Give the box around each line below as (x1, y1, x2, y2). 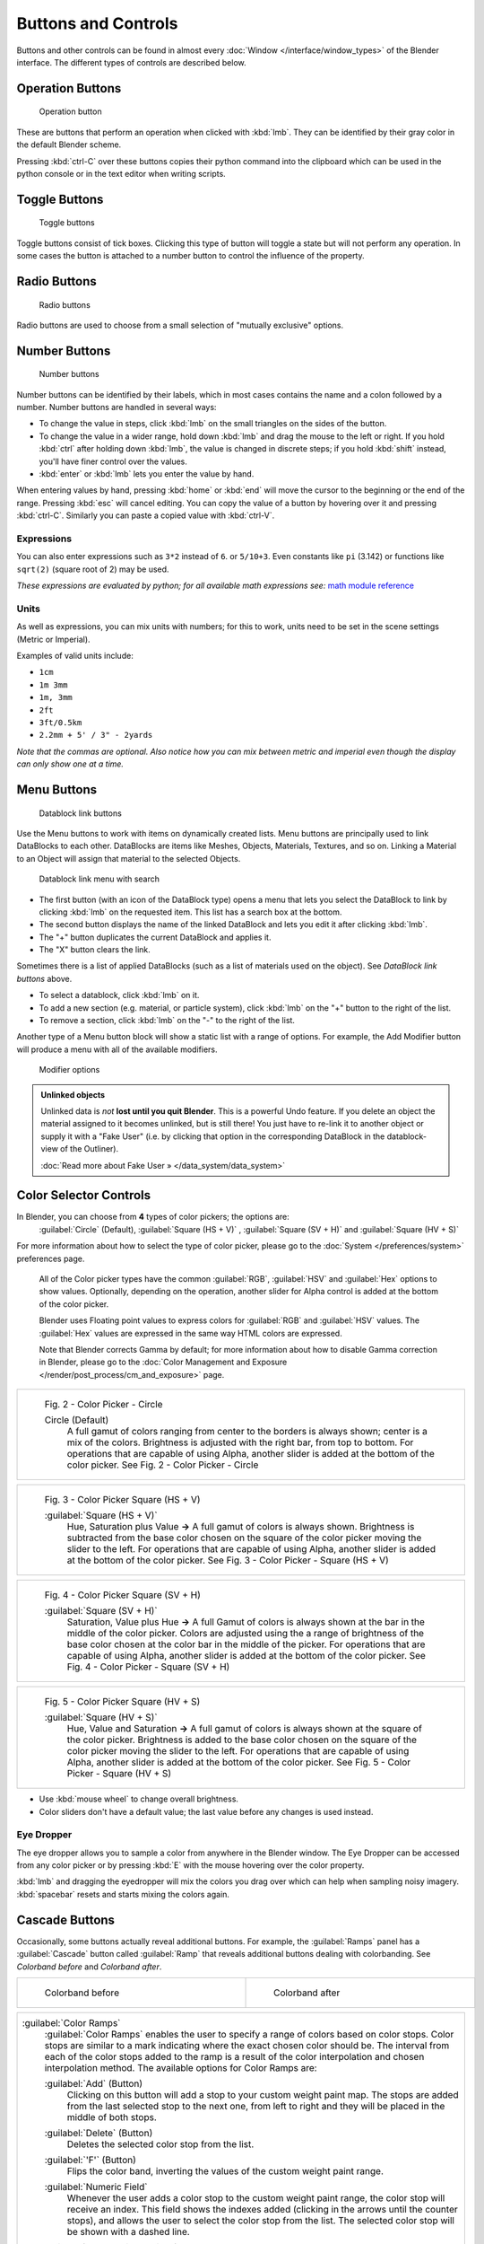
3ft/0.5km (39, 718, 82, 727)
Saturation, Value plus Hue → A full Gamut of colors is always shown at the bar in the (66, 1616, 426, 1628)
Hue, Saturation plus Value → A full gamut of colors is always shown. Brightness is (66, 1521, 415, 1533)
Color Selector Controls (16, 1188, 151, 1203)
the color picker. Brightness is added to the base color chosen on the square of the (66, 1733, 417, 1746)
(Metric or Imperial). (16, 634, 91, 644)
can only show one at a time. (16, 758, 125, 769)
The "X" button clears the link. (39, 944, 151, 955)
